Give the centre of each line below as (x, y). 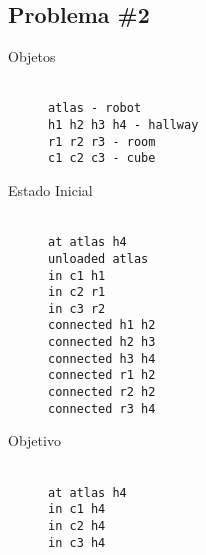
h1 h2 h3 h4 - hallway (123, 125)
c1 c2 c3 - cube (102, 158)
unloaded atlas (98, 258)
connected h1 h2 (102, 325)
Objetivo (34, 440)
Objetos (32, 56)
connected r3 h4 (102, 408)
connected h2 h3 (102, 342)
